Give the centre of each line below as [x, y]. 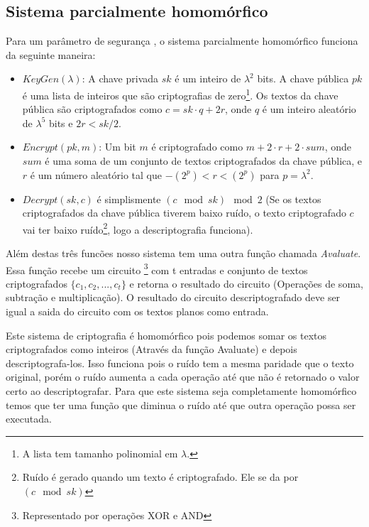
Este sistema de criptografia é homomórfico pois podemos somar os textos [166, 335]
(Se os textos [293, 199]
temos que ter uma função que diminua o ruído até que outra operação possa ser [181, 404]
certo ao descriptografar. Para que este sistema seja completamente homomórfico [181, 391]
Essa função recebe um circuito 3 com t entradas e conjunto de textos [157, 268]
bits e [61, 123]
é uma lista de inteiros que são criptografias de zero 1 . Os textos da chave [180, 94]
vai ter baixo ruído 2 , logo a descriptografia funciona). [138, 228]
